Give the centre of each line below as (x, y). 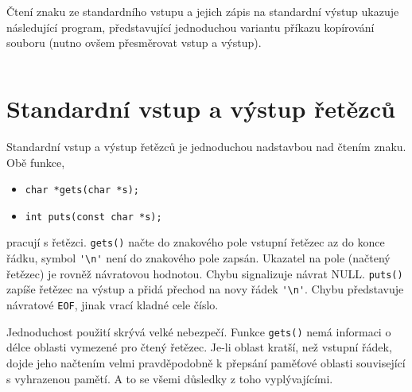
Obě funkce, (36, 162)
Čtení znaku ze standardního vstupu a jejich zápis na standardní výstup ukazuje (203, 11)
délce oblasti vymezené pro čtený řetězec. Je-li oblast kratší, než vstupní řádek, (199, 347)
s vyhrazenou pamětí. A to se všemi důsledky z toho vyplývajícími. (170, 378)
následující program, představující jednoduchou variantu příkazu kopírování (190, 27)
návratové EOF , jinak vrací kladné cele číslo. (113, 305)
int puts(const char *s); (93, 217)
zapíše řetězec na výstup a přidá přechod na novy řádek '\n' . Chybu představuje (205, 289)
